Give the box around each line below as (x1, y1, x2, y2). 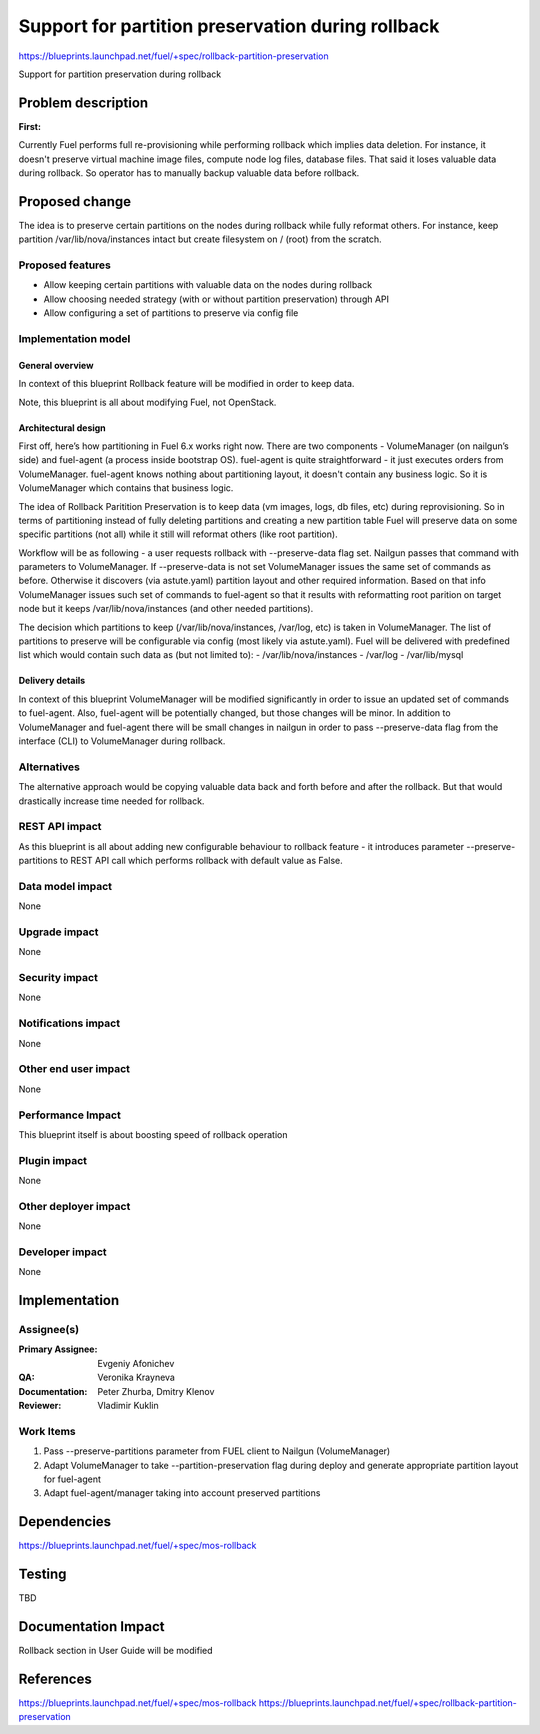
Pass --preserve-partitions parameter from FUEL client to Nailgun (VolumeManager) (43, 1445, 391, 1457)
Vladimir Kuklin (97, 1400, 159, 1412)
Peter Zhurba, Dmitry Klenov (97, 1385, 215, 1397)
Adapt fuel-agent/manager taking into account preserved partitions (43, 1487, 321, 1499)
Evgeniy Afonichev (97, 1357, 175, 1369)
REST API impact (18, 820, 102, 834)
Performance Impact (18, 1108, 122, 1122)
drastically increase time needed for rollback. (18, 795, 205, 807)
